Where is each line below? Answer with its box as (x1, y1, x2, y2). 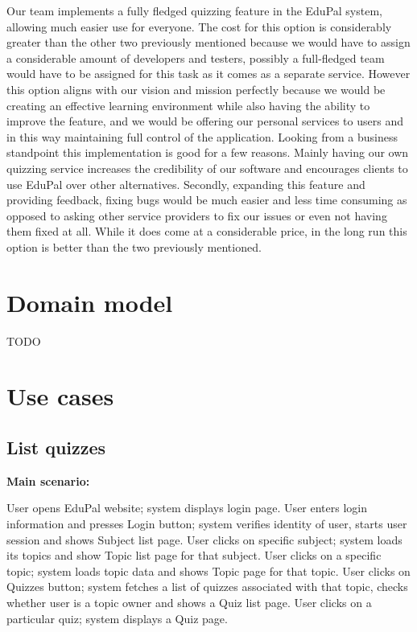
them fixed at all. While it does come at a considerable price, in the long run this (6, 223, 407, 240)
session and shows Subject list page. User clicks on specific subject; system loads (6, 531, 403, 548)
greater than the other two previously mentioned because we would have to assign (6, 34, 411, 51)
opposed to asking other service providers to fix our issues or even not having (6, 207, 387, 224)
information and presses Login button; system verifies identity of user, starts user (6, 515, 407, 531)
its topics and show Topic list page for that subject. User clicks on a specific (6, 547, 382, 564)
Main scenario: (6, 472, 90, 489)
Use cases (6, 380, 114, 412)
